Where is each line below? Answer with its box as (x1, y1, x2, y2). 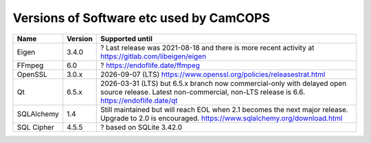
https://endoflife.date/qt (100, 96, 178, 105)
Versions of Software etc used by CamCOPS (12, 10, 271, 25)
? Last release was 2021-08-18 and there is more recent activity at (100, 43, 315, 52)
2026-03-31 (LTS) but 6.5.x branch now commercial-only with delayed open (100, 78, 347, 88)
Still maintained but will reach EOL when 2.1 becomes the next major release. (100, 104, 348, 114)
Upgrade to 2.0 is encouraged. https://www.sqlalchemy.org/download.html (100, 113, 343, 123)
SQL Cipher (16, 122, 54, 132)
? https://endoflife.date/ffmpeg (100, 60, 201, 70)
